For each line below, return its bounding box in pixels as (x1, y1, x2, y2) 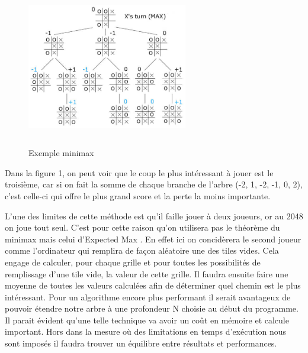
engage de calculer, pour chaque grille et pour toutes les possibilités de (5, 255, 261, 268)
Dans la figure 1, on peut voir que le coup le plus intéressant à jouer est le (5, 166, 274, 179)
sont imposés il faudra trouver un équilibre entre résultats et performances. (5, 337, 277, 349)
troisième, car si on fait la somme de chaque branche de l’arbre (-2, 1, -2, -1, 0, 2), (5, 178, 303, 190)
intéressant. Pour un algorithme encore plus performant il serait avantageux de (5, 290, 291, 303)
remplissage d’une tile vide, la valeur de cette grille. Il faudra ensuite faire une (5, 267, 288, 280)
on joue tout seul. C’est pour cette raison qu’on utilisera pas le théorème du (5, 221, 280, 234)
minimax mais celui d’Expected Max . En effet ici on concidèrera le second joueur (5, 232, 301, 245)
